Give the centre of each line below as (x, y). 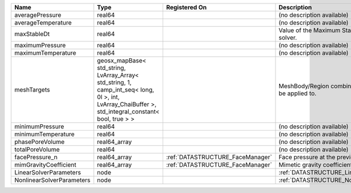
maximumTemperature (45, 53)
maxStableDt (32, 34)
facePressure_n (36, 157)
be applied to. (298, 93)
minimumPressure (39, 127)
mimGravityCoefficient (45, 165)
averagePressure (38, 15)
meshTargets (32, 90)
